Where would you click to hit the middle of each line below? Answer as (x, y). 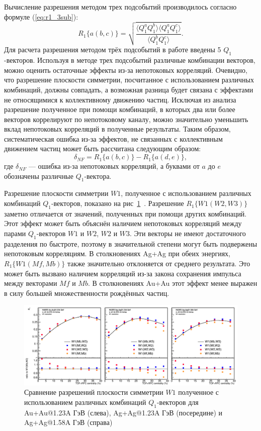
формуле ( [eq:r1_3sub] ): (41, 16)
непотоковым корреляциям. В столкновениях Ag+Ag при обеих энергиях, (117, 253)
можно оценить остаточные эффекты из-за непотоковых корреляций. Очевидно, (126, 70)
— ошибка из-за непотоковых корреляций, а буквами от (114, 166)
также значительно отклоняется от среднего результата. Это (159, 263)
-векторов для (178, 402)
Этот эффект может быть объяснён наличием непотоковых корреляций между (123, 223)
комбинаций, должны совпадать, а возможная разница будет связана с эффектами (129, 89)
